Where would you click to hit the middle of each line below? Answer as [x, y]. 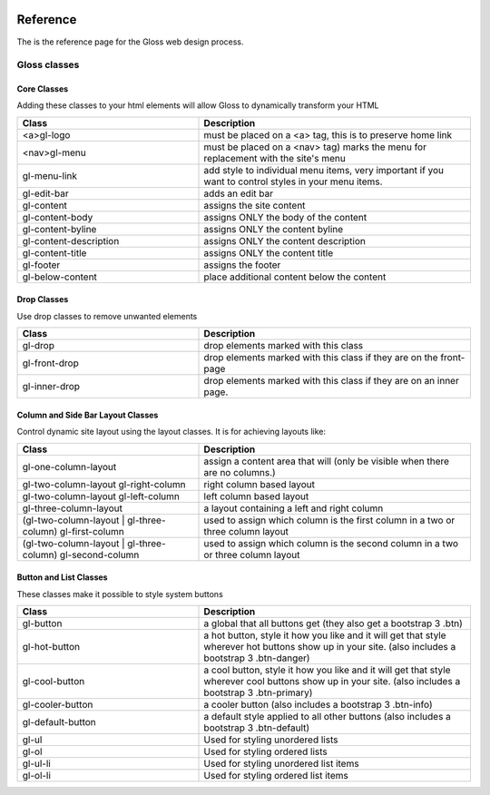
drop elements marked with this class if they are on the [321, 358]
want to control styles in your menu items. [293, 182]
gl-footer [41, 265]
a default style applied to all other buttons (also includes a [327, 717]
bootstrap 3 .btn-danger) [257, 658]
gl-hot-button [51, 647]
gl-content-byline [59, 229]
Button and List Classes [62, 577]
